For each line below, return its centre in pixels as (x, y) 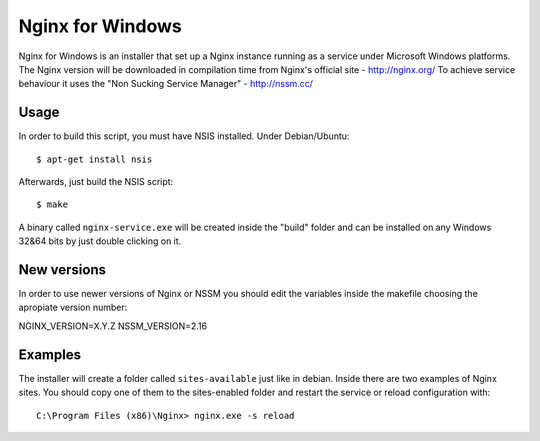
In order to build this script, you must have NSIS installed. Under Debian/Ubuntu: (184, 136)
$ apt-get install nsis (94, 159)
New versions (62, 269)
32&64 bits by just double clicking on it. (100, 241)
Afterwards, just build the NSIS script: (96, 182)
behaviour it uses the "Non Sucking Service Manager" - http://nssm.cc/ (166, 84)
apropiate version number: (73, 307)
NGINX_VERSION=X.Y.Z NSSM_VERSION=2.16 (113, 326)
